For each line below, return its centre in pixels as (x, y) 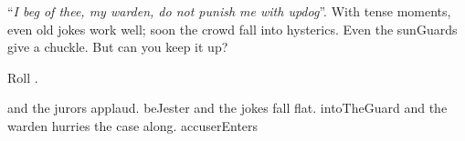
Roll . (23, 77)
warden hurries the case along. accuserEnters (133, 125)
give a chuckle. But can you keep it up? (118, 47)
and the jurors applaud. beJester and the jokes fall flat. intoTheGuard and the (227, 108)
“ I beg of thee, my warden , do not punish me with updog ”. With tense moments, (229, 11)
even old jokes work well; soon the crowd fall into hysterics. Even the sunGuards (232, 29)
